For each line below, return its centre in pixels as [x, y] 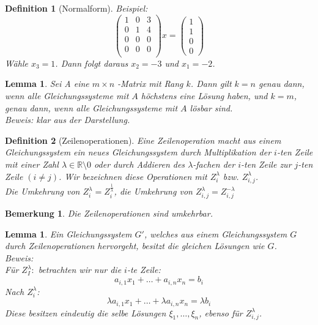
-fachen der [214, 164]
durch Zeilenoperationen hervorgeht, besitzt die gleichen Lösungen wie [135, 246]
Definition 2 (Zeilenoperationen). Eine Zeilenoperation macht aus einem [143, 140]
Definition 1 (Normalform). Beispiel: [76, 8]
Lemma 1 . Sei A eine [47, 84]
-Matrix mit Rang [150, 84]
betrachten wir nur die [80, 270]
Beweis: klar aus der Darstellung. [68, 120]
